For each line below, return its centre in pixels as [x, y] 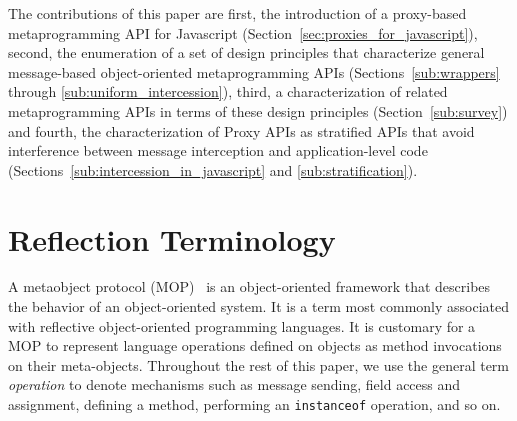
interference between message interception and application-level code [218, 150]
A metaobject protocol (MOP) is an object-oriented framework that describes [249, 286]
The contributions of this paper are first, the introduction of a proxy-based [237, 13]
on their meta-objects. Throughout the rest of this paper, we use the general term [259, 364]
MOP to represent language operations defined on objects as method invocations [255, 345]
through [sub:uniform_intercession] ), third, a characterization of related [228, 91]
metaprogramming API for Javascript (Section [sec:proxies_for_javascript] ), [243, 32]
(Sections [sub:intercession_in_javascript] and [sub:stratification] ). [213, 169]
